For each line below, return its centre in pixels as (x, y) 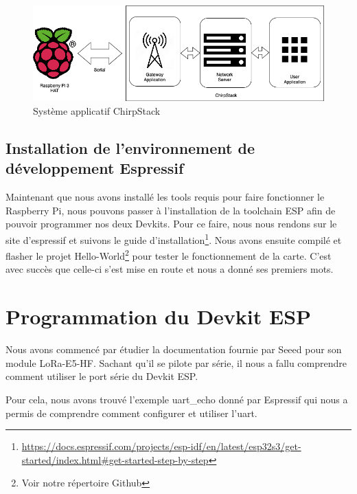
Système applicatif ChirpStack (97, 110)
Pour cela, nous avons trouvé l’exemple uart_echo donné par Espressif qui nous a (177, 399)
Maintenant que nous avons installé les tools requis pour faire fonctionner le (165, 197)
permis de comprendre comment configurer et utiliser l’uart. (131, 413)
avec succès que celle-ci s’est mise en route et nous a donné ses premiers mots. (170, 269)
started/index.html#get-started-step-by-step (115, 459)
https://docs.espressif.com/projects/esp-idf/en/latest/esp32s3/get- (161, 446)
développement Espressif (95, 168)
